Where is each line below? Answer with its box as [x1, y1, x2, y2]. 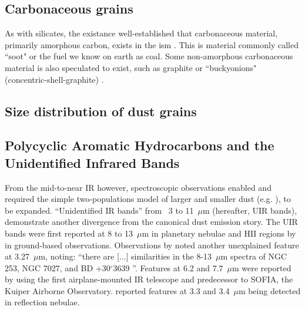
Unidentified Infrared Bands [5, 153, 180, 171]
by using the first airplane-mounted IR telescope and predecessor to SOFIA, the [5, 273, 293, 285]
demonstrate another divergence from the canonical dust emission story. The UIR [5, 215, 298, 228]
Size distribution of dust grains [5, 102, 197, 120]
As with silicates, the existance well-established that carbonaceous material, [5, 27, 278, 39]
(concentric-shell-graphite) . [5, 73, 104, 85]
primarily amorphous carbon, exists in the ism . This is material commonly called [5, 38, 299, 50]
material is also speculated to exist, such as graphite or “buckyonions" [5, 61, 257, 73]
